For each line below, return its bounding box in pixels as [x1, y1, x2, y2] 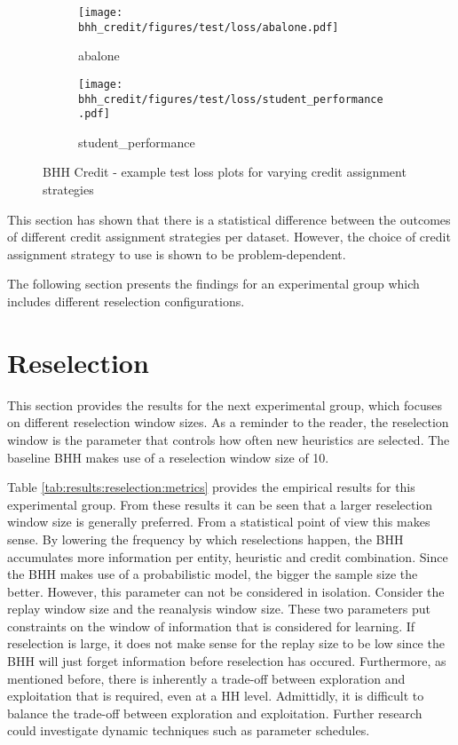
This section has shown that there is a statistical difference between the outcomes [7, 210, 451, 228]
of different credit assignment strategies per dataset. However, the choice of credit [7, 227, 451, 246]
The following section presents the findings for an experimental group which [7, 274, 420, 293]
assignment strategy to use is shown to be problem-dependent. [7, 244, 346, 263]
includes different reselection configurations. [7, 292, 245, 311]
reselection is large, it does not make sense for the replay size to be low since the [7, 634, 445, 653]
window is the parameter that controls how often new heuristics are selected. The [7, 430, 450, 448]
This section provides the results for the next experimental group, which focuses [7, 395, 442, 414]
